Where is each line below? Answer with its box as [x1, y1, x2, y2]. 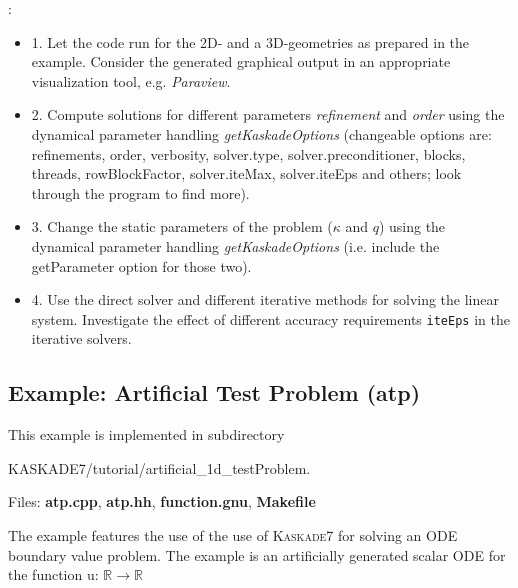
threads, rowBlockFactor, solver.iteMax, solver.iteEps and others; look [31, 163, 462, 184]
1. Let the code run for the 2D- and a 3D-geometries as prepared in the [31, 31, 470, 52]
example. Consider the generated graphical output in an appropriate [31, 51, 451, 72]
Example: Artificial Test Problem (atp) [8, 377, 421, 408]
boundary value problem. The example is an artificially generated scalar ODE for [8, 544, 506, 565]
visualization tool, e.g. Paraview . [31, 70, 231, 91]
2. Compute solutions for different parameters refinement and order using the [31, 104, 505, 125]
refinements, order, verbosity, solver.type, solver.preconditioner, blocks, [31, 143, 466, 164]
